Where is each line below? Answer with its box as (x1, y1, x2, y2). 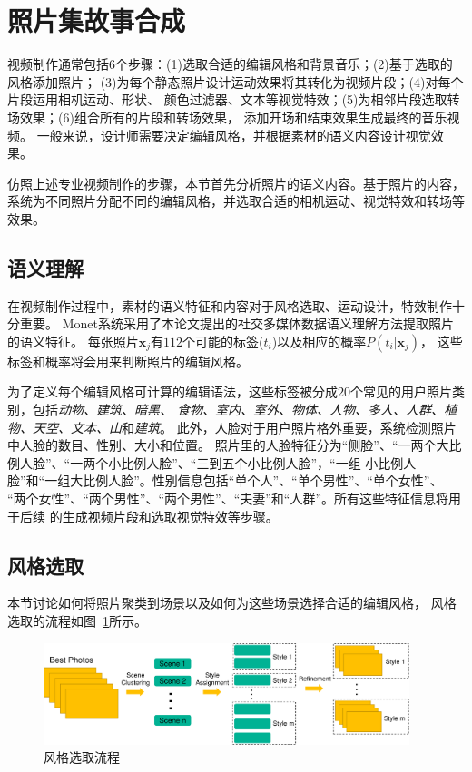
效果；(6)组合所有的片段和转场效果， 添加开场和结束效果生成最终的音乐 (19, 107, 447, 126)
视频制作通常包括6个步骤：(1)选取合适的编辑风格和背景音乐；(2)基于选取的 (7, 54, 453, 73)
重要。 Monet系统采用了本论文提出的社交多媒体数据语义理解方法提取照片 (19, 314, 454, 333)
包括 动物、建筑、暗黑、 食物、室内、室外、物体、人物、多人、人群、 (32, 400, 445, 419)
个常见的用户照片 (350, 382, 452, 401)
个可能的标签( (182, 331, 264, 350)
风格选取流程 (44, 748, 120, 767)
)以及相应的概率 (271, 331, 367, 350)
